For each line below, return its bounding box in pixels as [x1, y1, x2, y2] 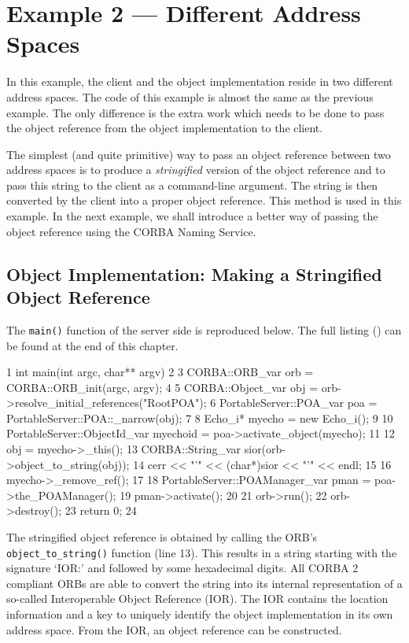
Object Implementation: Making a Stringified [6, 261, 382, 286]
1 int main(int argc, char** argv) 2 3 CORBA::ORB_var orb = [6, 364, 314, 380]
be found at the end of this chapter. [6, 337, 179, 353]
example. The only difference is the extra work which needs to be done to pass [6, 104, 385, 120]
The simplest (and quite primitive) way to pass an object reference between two [6, 146, 391, 162]
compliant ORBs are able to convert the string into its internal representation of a [6, 575, 403, 591]
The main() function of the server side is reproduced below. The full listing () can [6, 321, 402, 338]
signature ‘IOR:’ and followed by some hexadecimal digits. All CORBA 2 [6, 560, 359, 576]
